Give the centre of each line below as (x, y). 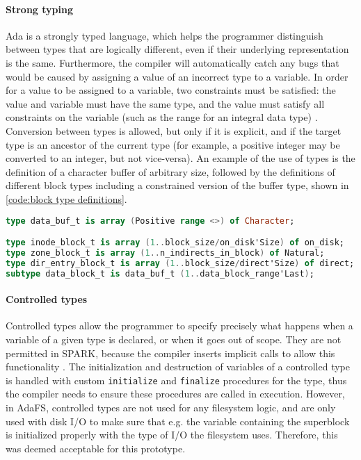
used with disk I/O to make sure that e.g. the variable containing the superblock (178, 421)
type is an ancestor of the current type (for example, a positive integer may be (173, 144)
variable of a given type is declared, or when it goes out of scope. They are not (174, 339)
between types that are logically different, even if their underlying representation (177, 49)
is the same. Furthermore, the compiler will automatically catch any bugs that (173, 62)
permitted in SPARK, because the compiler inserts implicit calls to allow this (170, 353)
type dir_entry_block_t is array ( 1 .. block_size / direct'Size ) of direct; (180, 263)
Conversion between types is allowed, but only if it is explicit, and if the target (174, 130)
